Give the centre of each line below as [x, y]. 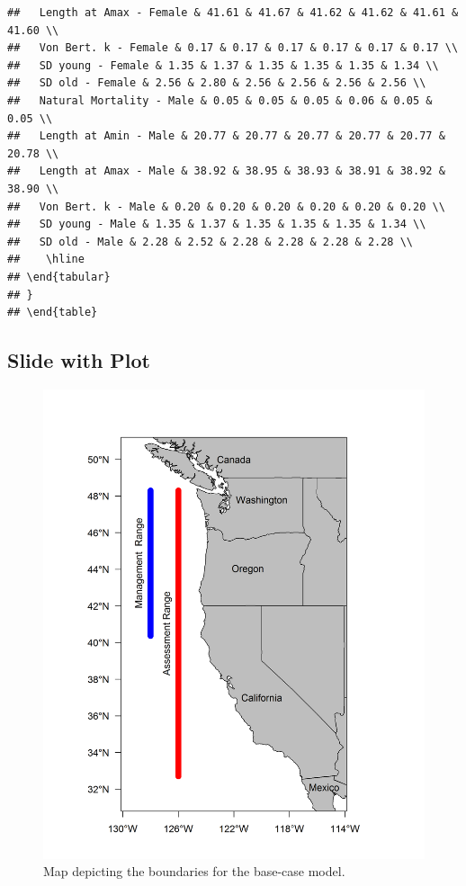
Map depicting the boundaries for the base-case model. [194, 871]
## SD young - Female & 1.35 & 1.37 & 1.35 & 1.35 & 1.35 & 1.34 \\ [223, 65]
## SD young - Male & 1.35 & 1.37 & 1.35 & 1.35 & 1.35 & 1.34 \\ [217, 224]
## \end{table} [53, 313]
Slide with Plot [79, 360]
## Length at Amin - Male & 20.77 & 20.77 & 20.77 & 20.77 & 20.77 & [226, 136]
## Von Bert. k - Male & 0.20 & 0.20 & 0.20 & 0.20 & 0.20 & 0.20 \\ [226, 206]
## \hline [46, 260]
